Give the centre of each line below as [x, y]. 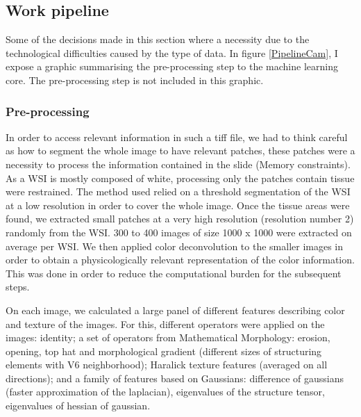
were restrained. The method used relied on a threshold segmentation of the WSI [178, 191]
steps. [18, 287]
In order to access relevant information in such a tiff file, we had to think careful [177, 137]
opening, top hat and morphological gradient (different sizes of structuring [164, 351]
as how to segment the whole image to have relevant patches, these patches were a [180, 150]
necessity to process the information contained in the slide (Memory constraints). [178, 164]
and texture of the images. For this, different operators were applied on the [165, 324]
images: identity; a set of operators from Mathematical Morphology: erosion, [168, 337]
